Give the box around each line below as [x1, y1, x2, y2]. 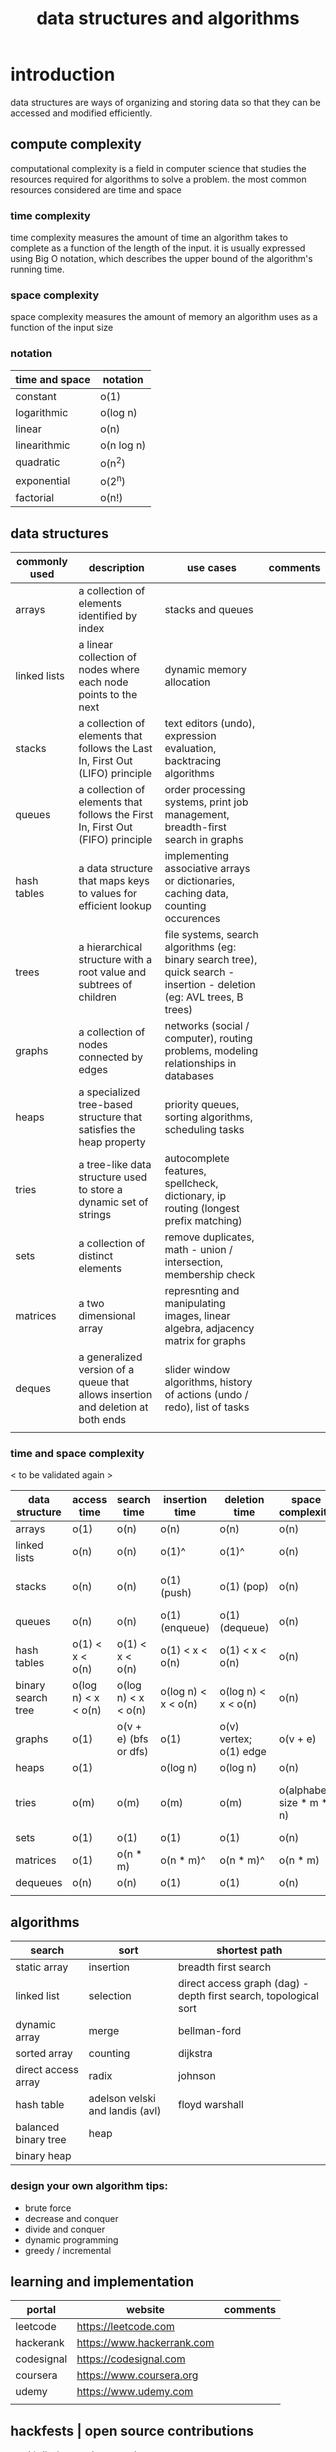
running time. [10, 263, 65, 276]
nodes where [78, 663, 140, 677]
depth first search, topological [178, 1989, 320, 2003]
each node [78, 675, 129, 689]
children [78, 990, 117, 1004]
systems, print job [164, 795, 249, 809]
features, [164, 1164, 207, 1178]
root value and [78, 965, 147, 979]
